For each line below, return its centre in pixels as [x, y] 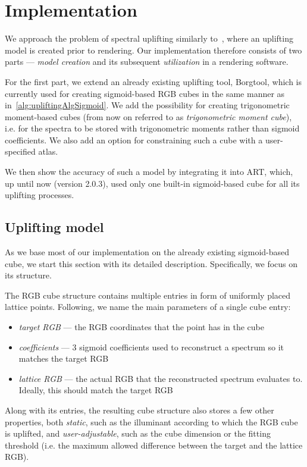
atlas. [48, 151]
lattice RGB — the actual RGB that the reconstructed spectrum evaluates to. [161, 378]
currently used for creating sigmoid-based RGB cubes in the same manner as [145, 93]
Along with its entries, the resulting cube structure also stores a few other [140, 410]
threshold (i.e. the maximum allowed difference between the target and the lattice [154, 445]
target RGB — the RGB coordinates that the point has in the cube [141, 327]
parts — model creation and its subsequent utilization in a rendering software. [147, 62]
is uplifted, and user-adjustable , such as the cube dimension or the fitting [138, 433]
